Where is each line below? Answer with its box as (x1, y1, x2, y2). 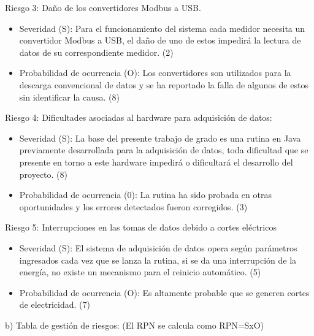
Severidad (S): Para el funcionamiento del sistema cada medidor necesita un (19, 21, 305, 34)
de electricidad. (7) (19, 298, 90, 311)
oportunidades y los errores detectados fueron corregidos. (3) (19, 200, 248, 213)
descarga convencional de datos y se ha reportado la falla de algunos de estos (19, 78, 308, 91)
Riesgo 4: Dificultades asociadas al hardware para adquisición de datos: (5, 111, 272, 124)
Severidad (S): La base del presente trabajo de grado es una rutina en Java (19, 131, 301, 144)
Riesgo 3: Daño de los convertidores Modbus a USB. (5, 1, 201, 13)
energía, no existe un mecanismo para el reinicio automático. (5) (19, 265, 261, 278)
